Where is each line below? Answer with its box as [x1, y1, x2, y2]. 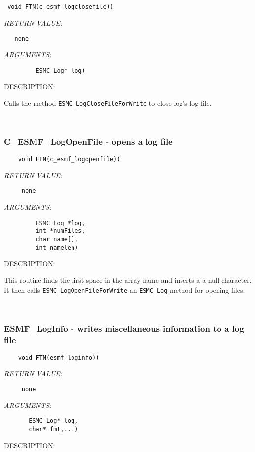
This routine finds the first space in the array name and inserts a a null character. [4, 274, 252, 285]
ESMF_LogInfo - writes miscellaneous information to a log [4, 322, 244, 334]
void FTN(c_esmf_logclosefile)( [7, 3, 113, 10]
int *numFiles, [36, 227, 85, 235]
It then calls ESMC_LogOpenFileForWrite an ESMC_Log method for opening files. [4, 284, 245, 295]
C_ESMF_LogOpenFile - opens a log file [4, 135, 173, 147]
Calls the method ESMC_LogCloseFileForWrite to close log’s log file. [4, 97, 212, 108]
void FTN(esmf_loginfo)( [18, 354, 100, 361]
